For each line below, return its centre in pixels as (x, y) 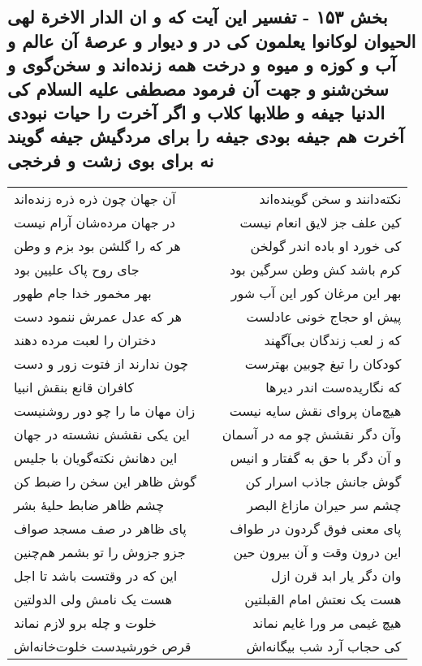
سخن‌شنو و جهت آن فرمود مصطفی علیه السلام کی (198, 88)
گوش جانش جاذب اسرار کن (323, 481)
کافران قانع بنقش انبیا (74, 387)
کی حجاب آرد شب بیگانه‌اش (324, 646)
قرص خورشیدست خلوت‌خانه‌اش (103, 646)
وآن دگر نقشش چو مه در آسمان (312, 434)
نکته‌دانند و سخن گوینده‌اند (330, 198)
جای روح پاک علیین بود (77, 269)
